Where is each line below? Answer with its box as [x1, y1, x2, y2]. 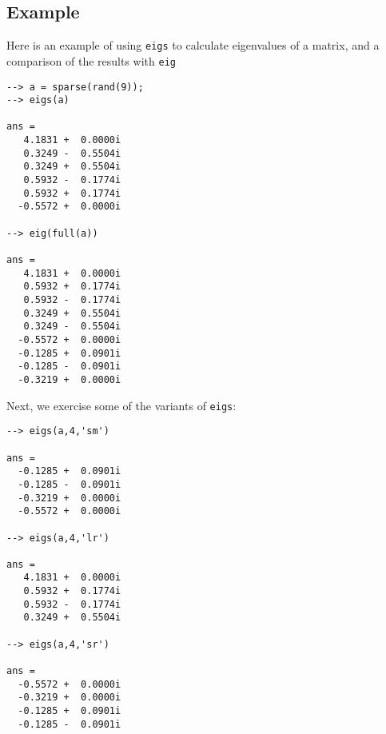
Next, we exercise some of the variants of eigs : [6, 397, 237, 413]
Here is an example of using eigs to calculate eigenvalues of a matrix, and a [6, 37, 380, 54]
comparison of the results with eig [6, 52, 176, 69]
